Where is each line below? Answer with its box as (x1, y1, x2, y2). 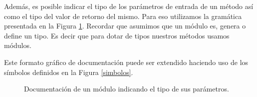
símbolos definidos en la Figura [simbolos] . (4, 66, 133, 77)
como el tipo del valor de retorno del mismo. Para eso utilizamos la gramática (4, 10, 242, 21)
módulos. (4, 40, 31, 50)
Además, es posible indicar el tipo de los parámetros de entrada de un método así (4, 1, 254, 11)
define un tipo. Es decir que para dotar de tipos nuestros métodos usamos (4, 30, 230, 40)
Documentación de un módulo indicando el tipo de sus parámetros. (24, 83, 229, 94)
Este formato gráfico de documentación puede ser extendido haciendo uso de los (4, 56, 249, 67)
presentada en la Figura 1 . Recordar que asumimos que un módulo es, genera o (4, 20, 246, 31)
